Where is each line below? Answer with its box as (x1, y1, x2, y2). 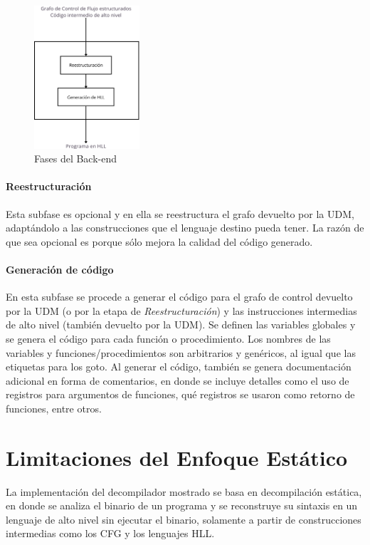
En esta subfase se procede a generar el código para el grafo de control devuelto (6, 289, 353, 304)
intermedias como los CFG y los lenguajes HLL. (6, 526, 215, 541)
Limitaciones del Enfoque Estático (6, 442, 348, 472)
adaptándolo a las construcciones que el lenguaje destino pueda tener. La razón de (6, 220, 364, 235)
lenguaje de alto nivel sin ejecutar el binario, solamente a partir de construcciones (6, 512, 361, 526)
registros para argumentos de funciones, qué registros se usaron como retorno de (6, 387, 355, 402)
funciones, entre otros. (6, 400, 102, 415)
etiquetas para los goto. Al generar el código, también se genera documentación (6, 359, 351, 374)
